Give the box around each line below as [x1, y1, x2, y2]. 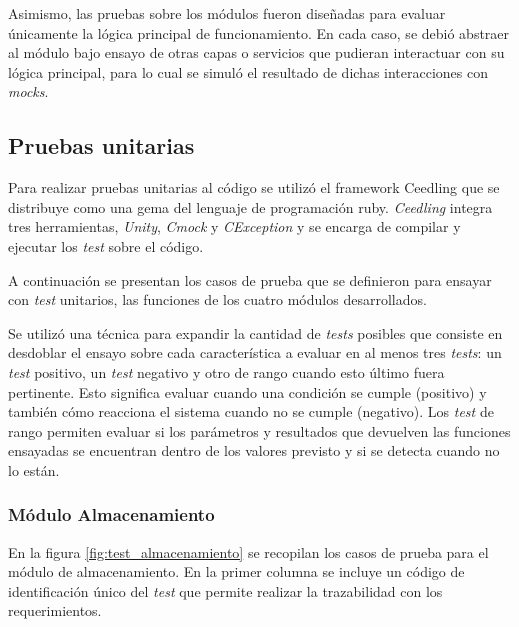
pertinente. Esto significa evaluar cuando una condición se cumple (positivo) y [8, 381, 487, 402]
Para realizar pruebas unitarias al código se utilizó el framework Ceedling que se [8, 177, 500, 198]
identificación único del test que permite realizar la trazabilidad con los [8, 580, 443, 601]
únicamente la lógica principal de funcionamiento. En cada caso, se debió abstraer [8, 22, 510, 43]
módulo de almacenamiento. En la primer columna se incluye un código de [8, 561, 465, 582]
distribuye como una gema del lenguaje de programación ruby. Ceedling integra [8, 196, 493, 217]
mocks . [8, 81, 49, 102]
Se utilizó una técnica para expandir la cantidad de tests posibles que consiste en [8, 322, 503, 343]
